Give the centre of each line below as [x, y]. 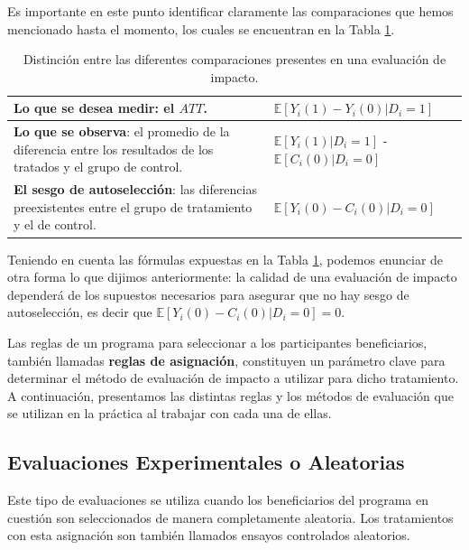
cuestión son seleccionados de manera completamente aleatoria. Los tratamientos [230, 517]
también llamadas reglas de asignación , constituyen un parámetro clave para [226, 360]
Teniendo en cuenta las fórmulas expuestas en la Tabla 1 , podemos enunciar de [225, 259]
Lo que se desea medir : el [94, 108]
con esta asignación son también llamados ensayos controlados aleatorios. [209, 535]
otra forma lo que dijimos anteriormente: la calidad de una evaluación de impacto [232, 277]
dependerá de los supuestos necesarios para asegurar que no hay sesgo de [208, 294]
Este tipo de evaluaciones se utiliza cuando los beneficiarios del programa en [218, 500]
